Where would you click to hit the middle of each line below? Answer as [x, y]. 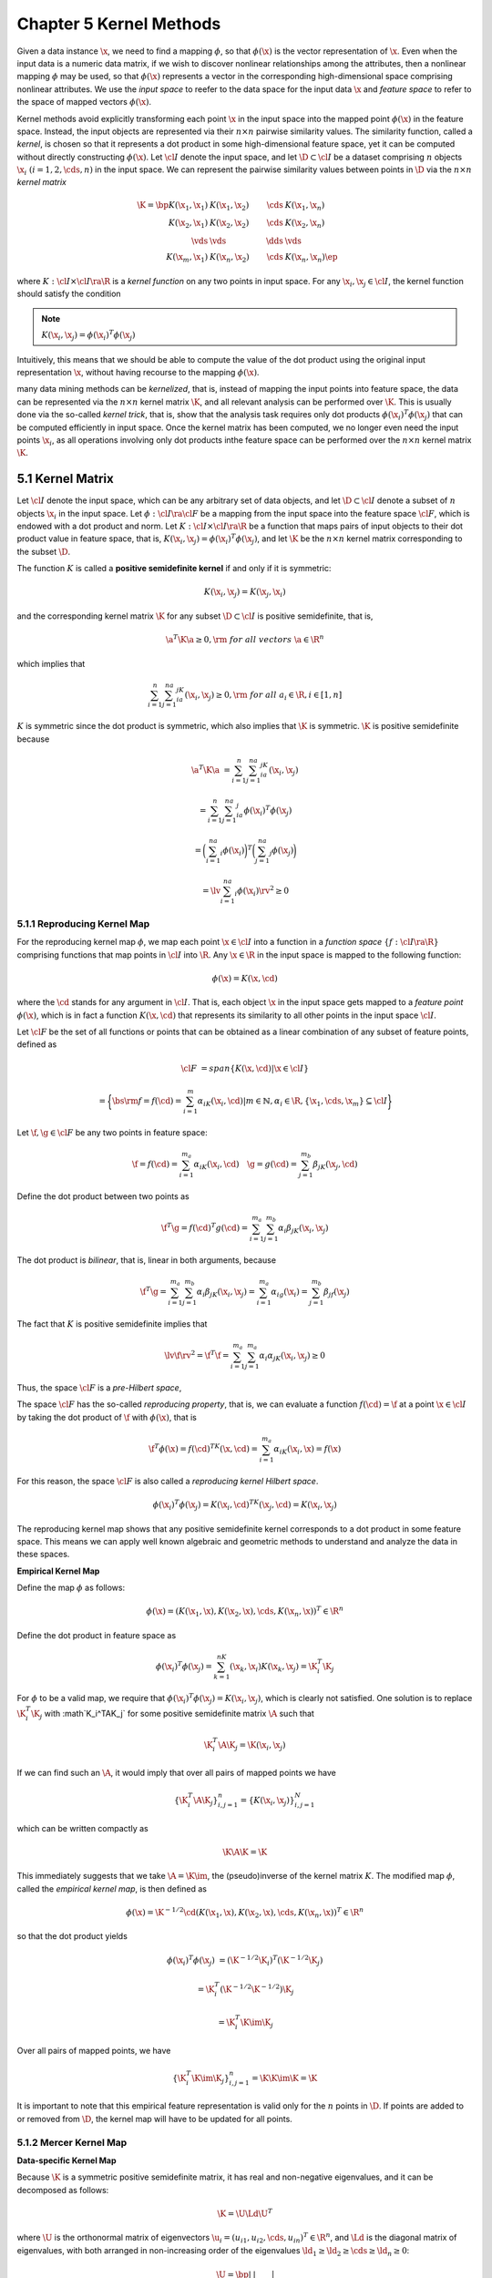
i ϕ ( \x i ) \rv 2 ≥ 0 [262, 891]
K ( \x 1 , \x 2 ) [230, 206]
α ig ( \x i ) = [290, 1293]
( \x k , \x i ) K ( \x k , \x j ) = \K [273, 1667]
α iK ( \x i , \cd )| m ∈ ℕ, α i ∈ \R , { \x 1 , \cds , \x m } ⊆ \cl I [292, 1102]
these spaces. [43, 1555]
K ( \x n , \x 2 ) [230, 258]
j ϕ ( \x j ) [282, 852]
